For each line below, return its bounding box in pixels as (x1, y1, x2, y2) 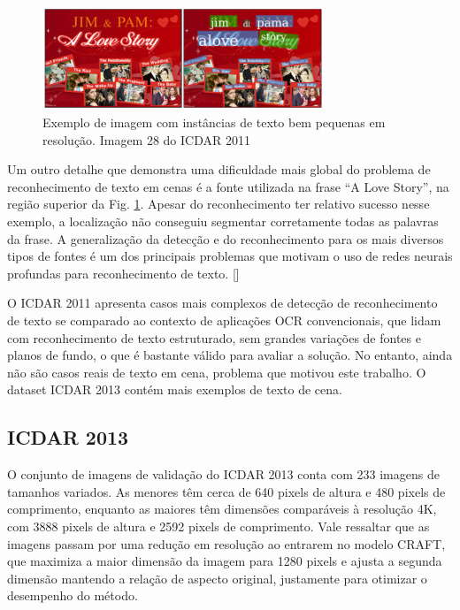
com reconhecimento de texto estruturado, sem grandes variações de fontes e (7, 328, 421, 347)
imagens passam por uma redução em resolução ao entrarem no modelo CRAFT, (7, 534, 446, 553)
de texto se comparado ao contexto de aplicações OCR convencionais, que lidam (7, 310, 441, 329)
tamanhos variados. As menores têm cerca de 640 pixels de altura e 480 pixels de (7, 482, 446, 500)
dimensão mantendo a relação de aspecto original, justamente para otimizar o (7, 568, 427, 587)
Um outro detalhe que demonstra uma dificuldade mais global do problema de (7, 160, 431, 179)
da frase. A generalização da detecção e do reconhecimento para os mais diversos (7, 229, 444, 248)
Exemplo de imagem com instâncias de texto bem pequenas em (42, 113, 386, 132)
